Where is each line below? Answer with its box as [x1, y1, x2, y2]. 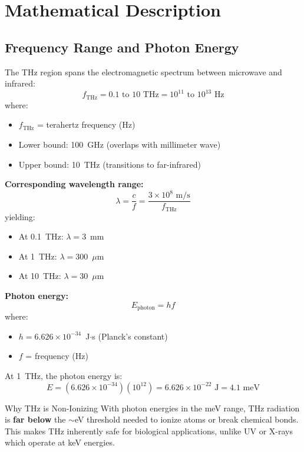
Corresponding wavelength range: [5, 178, 144, 190]
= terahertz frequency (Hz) [37, 118, 136, 131]
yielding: [5, 210, 35, 222]
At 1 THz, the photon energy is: [5, 369, 123, 381]
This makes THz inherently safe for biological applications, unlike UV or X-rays [5, 424, 293, 437]
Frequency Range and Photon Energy [5, 38, 239, 56]
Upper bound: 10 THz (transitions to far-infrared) [18, 158, 201, 170]
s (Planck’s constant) [92, 330, 168, 342]
